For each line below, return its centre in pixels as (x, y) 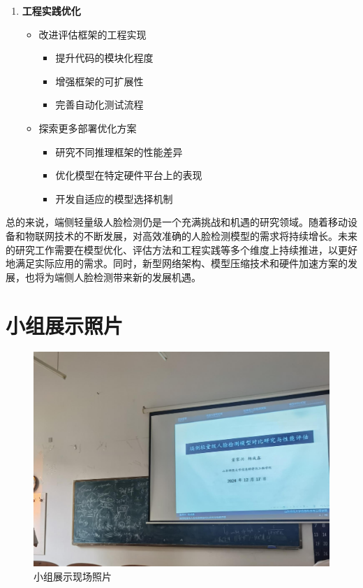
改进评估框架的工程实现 (92, 34)
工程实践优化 (51, 10)
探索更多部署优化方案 (88, 128)
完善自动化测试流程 (99, 105)
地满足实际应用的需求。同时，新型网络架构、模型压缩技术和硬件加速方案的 (177, 263)
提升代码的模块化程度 (104, 58)
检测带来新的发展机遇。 (147, 277)
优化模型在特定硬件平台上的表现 (129, 175)
